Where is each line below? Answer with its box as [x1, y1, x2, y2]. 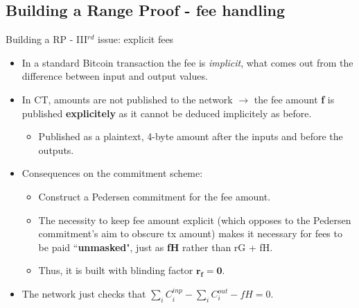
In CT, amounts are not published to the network [21, 92, 233, 106]
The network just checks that [21, 286, 146, 301]
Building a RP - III [6, 32, 88, 46]
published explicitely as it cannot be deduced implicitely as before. [21, 105, 312, 120]
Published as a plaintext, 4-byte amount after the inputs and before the [38, 129, 343, 144]
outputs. [38, 142, 74, 157]
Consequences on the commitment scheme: [21, 166, 203, 180]
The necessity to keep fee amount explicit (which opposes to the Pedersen [38, 212, 351, 227]
